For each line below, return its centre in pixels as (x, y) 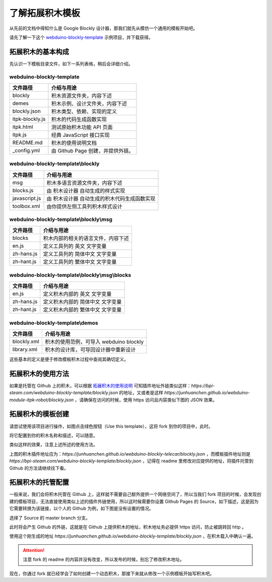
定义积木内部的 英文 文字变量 (77, 294)
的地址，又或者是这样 (141, 393)
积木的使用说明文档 (74, 142)
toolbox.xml (26, 206)
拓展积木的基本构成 (39, 52)
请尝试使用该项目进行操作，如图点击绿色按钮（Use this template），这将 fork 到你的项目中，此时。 (111, 426)
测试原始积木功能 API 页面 (82, 127)
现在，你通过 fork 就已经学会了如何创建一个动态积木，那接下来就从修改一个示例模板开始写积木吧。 (112, 573)
